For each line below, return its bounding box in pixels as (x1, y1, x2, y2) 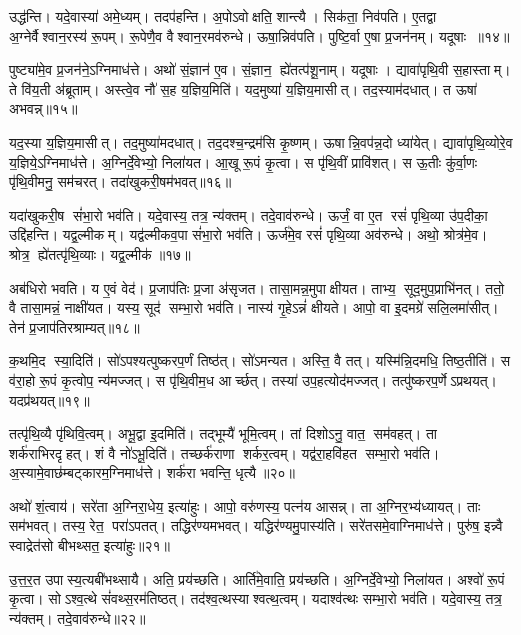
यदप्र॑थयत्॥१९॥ (9, 389, 90, 410)
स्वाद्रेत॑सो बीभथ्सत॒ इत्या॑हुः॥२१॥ (9, 535, 171, 556)
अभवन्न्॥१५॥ (9, 98, 78, 119)
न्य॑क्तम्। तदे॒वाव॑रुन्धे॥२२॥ (9, 607, 146, 628)
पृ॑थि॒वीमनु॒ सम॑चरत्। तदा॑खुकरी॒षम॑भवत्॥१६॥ (9, 171, 232, 192)
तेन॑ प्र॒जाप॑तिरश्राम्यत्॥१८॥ (9, 316, 140, 337)
